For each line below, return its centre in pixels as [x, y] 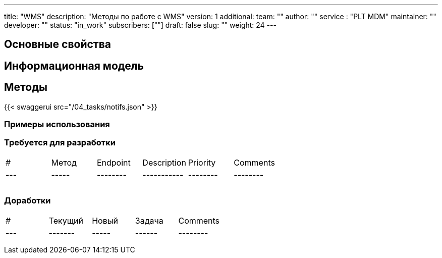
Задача [149, 220]
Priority [202, 162]
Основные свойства [58, 44]
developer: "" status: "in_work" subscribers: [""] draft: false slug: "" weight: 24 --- [140, 25]
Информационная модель [74, 66]
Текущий [66, 220]
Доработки [27, 201]
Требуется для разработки [60, 143]
